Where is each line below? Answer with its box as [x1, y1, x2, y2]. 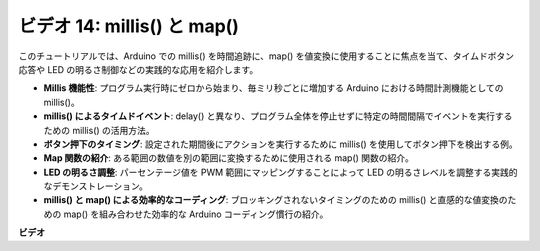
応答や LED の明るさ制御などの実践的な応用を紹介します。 [18, 63, 259, 75]
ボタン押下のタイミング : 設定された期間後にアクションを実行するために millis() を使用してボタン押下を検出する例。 [43, 138, 519, 150]
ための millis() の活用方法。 [43, 124, 155, 136]
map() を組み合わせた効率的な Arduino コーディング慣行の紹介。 [63, 208, 329, 220]
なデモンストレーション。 [43, 180, 149, 192]
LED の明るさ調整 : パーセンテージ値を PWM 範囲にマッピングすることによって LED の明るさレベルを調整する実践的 [43, 166, 518, 178]
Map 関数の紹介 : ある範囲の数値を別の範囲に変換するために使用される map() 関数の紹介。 [43, 152, 415, 164]
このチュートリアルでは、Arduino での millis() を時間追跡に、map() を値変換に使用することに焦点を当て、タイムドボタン [18, 50, 515, 62]
